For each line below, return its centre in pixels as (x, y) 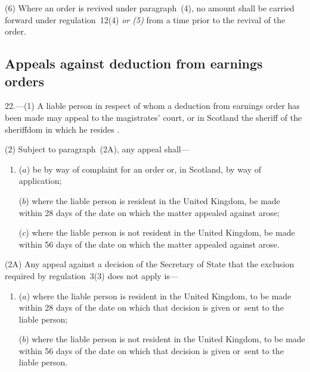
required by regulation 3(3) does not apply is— (92, 275)
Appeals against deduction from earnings (134, 63)
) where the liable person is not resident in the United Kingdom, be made (160, 232)
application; (40, 181)
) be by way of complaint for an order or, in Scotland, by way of (144, 169)
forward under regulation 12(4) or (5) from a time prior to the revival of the (145, 19)
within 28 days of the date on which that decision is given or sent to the (151, 307)
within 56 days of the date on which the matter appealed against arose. (149, 244)
